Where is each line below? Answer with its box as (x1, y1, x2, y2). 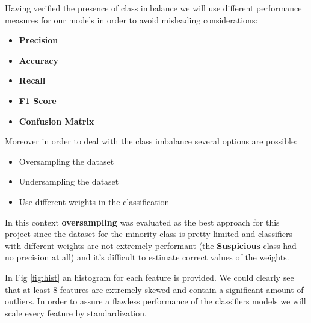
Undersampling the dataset (19, 175, 119, 188)
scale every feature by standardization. (5, 306, 147, 319)
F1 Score (19, 94, 57, 106)
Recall (19, 74, 46, 87)
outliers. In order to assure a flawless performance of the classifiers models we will (5, 295, 306, 307)
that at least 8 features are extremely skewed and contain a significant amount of (5, 283, 304, 295)
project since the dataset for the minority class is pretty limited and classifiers (5, 227, 292, 240)
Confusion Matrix (19, 114, 94, 127)
